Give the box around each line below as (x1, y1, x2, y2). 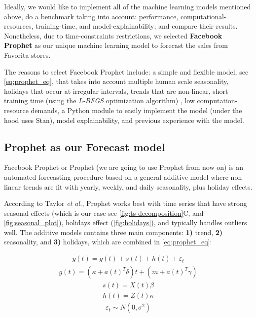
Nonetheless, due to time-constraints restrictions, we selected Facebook (4, 30, 222, 40)
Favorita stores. (4, 49, 51, 60)
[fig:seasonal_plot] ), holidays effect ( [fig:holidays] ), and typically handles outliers (4, 217, 247, 228)
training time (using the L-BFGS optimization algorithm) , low (4, 95, 195, 106)
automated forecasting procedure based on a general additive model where (4, 171, 228, 182)
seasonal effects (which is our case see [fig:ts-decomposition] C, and (4, 207, 204, 218)
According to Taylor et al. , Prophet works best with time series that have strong (4, 198, 247, 208)
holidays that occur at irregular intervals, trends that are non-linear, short (4, 85, 228, 96)
